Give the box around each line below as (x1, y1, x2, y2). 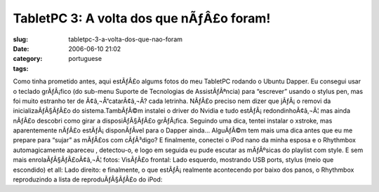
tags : (13, 64, 29, 73)
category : (13, 55, 43, 63)
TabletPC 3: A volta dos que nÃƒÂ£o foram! (13, 11, 271, 26)
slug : (13, 35, 28, 43)
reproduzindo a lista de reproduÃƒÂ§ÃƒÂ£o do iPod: (13, 175, 163, 184)
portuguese (68, 55, 102, 63)
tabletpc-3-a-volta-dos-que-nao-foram (68, 35, 182, 43)
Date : (13, 44, 29, 53)
